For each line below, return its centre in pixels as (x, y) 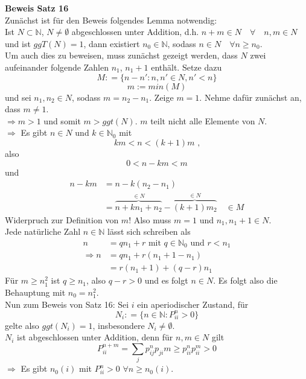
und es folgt (166, 280)
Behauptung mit (35, 292)
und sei (18, 97)
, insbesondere (119, 325)
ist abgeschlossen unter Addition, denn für (95, 337)
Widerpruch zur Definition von (62, 219)
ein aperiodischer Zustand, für (193, 304)
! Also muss (150, 219)
